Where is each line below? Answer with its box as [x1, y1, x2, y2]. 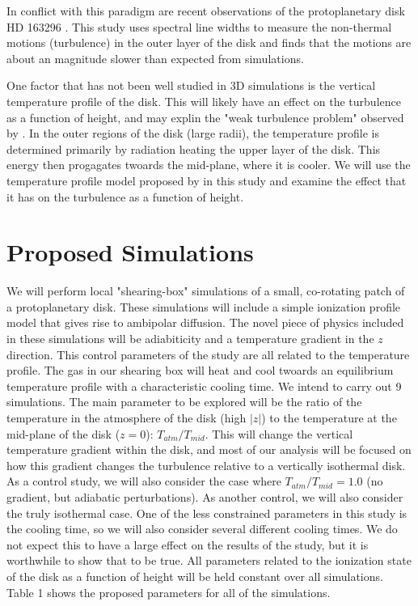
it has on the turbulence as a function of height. [6, 188, 244, 205]
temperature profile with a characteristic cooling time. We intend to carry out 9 [6, 377, 402, 394]
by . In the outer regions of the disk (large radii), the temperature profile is [6, 125, 379, 142]
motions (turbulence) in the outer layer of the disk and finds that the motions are [6, 34, 412, 51]
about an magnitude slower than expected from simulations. [6, 49, 304, 66]
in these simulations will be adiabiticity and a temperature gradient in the [6, 330, 374, 347]
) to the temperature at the [261, 409, 397, 426]
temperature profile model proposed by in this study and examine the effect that [6, 172, 407, 189]
